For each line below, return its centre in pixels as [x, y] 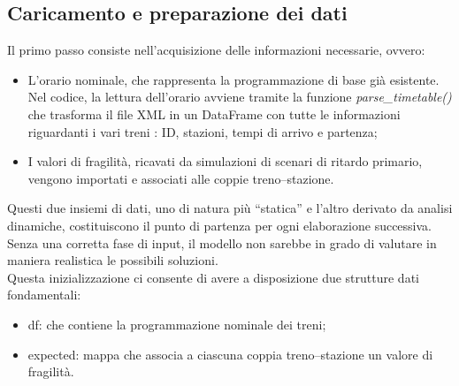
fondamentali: [44, 295]
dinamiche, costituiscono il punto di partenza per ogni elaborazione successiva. [220, 225]
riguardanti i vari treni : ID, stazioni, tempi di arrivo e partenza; [203, 131]
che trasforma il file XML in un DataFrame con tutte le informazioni [214, 114]
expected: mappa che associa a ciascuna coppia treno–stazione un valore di [230, 354]
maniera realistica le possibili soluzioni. [113, 260]
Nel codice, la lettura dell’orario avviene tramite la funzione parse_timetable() [240, 97]
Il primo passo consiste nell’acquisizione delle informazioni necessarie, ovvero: [216, 50]
